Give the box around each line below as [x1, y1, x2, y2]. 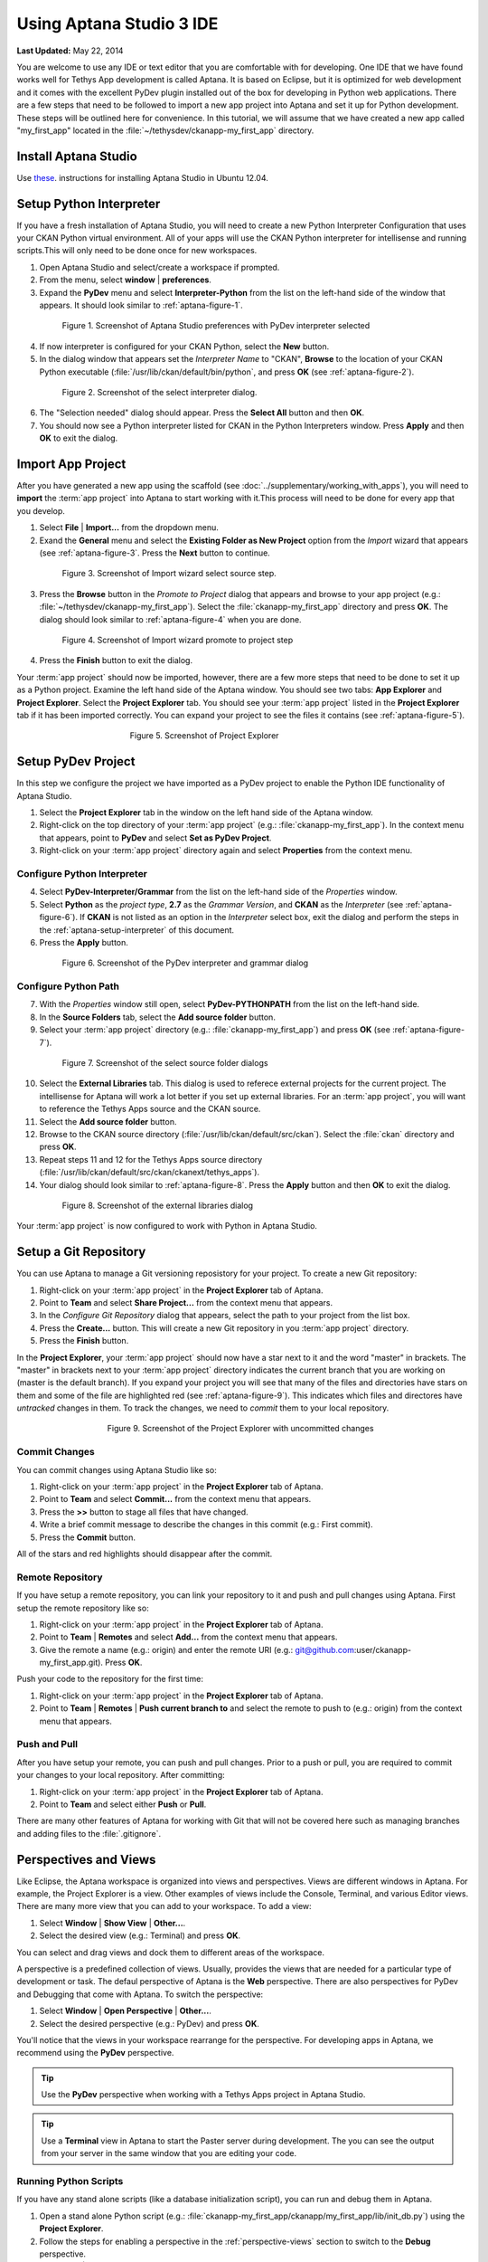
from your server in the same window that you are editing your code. [41, 2148, 297, 2159]
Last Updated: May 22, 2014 [16, 45, 124, 56]
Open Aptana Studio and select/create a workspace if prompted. [39, 261, 280, 272]
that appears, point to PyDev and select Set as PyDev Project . [39, 832, 272, 843]
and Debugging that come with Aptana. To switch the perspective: [16, 1989, 264, 2000]
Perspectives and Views [16, 1851, 156, 1868]
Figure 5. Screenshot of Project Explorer [129, 730, 279, 741]
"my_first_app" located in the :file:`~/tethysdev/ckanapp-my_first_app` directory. [16, 125, 314, 136]
